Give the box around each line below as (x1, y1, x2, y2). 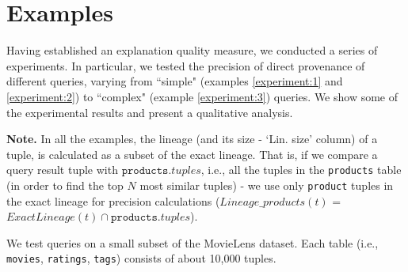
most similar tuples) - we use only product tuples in (139, 176, 394, 193)
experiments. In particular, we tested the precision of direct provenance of (6, 57, 365, 74)
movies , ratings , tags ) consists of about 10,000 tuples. (6, 250, 276, 266)
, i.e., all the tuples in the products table (200, 161, 402, 178)
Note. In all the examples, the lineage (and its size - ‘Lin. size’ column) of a (6, 130, 378, 147)
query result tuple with (6, 161, 118, 178)
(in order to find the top (6, 176, 124, 193)
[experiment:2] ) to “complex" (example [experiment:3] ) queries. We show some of (6, 88, 398, 104)
